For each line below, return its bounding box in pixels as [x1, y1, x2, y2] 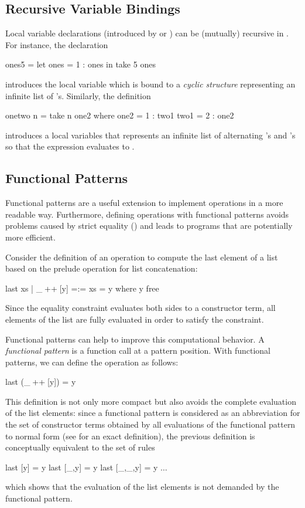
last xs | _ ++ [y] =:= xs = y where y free [5, 282, 159, 294]
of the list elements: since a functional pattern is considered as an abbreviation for [5, 407, 300, 419]
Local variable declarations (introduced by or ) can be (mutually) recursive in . [5, 27, 289, 39]
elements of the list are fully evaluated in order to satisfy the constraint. [5, 313, 264, 325]
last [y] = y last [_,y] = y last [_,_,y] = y [5, 460, 158, 473]
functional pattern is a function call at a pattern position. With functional [5, 344, 270, 357]
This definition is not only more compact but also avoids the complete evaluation [5, 395, 296, 407]
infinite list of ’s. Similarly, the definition [5, 89, 151, 101]
